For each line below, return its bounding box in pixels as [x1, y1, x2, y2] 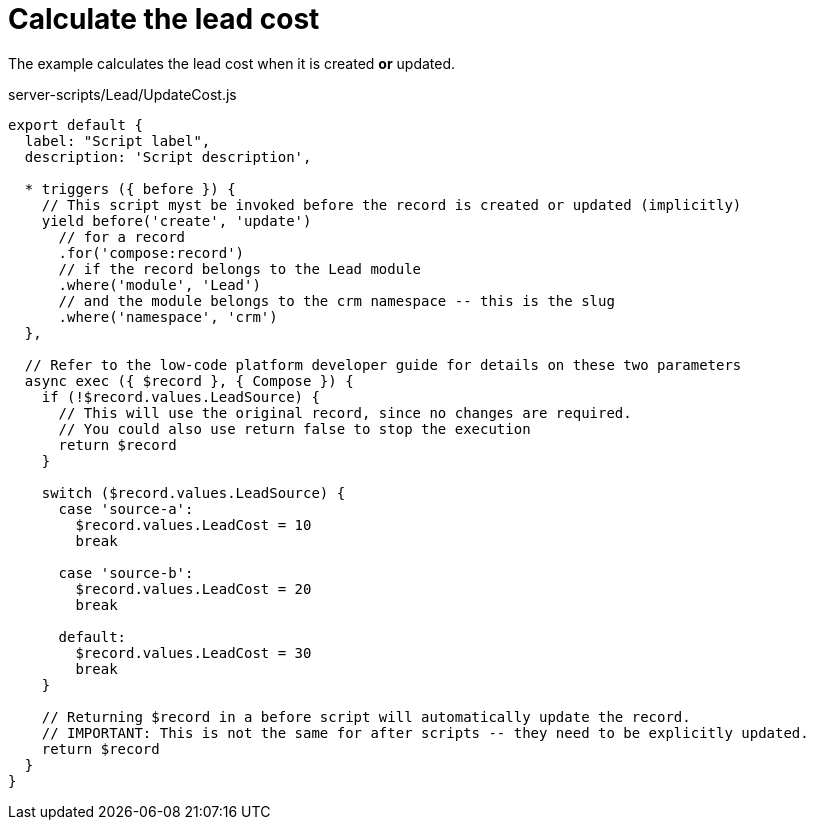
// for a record [58, 228, 186, 245]
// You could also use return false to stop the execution [58, 420, 531, 437]
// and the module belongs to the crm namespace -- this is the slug [58, 292, 615, 309]
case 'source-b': [58, 564, 194, 581]
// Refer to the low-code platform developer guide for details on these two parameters [24, 356, 742, 373]
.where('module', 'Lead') [58, 276, 261, 293]
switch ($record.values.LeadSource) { [41, 484, 346, 501]
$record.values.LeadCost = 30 [75, 644, 312, 661]
